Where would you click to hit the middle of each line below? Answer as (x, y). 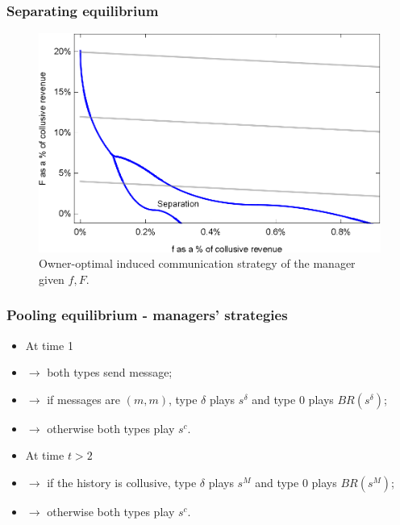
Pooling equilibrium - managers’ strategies (147, 315)
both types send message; (110, 372)
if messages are (84, 399)
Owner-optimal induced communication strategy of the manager (197, 263)
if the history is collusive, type (122, 482)
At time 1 (49, 345)
